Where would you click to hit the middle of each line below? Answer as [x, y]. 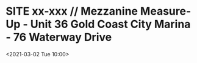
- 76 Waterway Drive [59, 37]
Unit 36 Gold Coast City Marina [110, 24]
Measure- [166, 11]
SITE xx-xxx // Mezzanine [72, 11]
